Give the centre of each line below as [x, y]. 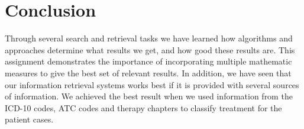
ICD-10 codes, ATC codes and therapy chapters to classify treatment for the [143, 107]
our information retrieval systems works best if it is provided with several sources [152, 84]
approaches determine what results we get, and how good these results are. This [150, 49]
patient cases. [29, 119]
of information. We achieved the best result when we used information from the [149, 96]
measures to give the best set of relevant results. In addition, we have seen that [148, 72]
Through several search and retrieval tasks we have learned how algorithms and [149, 38]
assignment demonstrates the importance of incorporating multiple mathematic [148, 61]
